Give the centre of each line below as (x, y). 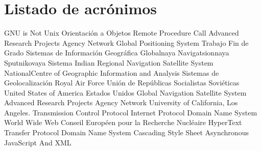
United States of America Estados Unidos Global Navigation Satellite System (125, 92)
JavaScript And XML (38, 142)
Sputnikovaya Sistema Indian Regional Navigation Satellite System (109, 62)
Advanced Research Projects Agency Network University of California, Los (121, 102)
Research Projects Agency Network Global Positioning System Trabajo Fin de (126, 42)
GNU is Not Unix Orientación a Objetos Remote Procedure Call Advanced (122, 33)
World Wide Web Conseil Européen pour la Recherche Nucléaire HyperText (123, 122)
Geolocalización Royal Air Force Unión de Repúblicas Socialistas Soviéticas (122, 83)
